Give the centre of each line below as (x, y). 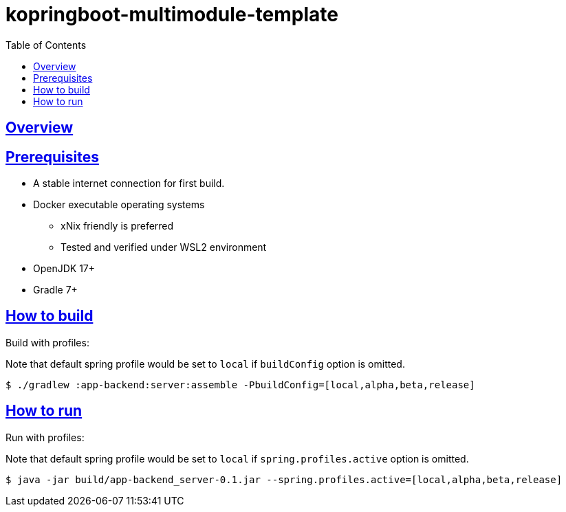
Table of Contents (46, 45)
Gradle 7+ (55, 290)
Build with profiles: (47, 342)
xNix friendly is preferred (117, 226)
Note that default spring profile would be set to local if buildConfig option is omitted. (205, 364)
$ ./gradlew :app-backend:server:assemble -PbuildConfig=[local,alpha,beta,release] (240, 385)
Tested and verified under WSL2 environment (164, 247)
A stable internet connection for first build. (129, 183)
